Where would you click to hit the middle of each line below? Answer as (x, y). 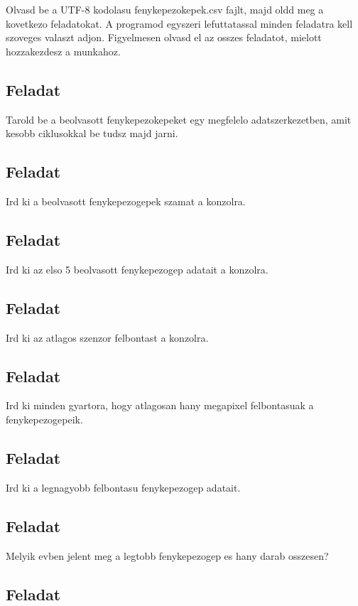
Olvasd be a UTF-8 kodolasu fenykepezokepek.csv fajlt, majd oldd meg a (165, 9)
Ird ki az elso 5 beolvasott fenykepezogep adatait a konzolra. (137, 269)
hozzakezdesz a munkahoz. (63, 51)
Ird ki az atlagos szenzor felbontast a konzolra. (107, 337)
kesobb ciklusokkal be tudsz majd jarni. (92, 133)
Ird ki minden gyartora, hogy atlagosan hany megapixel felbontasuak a (160, 405)
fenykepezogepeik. (44, 419)
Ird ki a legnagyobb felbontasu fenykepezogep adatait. (123, 487)
